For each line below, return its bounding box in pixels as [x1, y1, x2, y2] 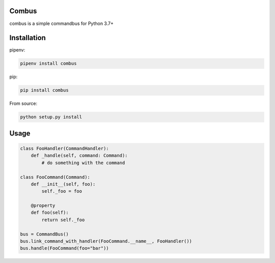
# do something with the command [41, 160, 125, 166]
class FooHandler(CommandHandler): [20, 145, 109, 151]
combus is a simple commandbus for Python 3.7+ [9, 20, 114, 27]
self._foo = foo [41, 189, 82, 194]
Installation [9, 34, 46, 42]
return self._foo [41, 217, 85, 223]
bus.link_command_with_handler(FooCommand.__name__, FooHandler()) [20, 239, 193, 244]
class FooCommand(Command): [20, 174, 90, 180]
